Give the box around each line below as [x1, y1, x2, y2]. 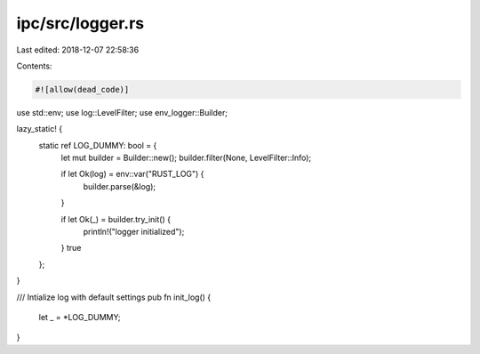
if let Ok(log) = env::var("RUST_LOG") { [60, 169, 204, 180]
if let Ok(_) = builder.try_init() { [60, 213, 171, 224]
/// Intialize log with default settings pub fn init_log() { [16, 292, 212, 302]
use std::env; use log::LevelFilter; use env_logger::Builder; [16, 107, 228, 117]
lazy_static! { [16, 124, 62, 134]
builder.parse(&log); [83, 181, 156, 191]
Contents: [16, 60, 52, 71]
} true [60, 243, 82, 253]
